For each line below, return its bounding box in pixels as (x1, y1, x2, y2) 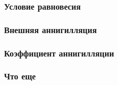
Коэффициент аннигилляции (4, 46, 114, 59)
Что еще (4, 70, 36, 82)
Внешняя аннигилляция (4, 23, 97, 36)
